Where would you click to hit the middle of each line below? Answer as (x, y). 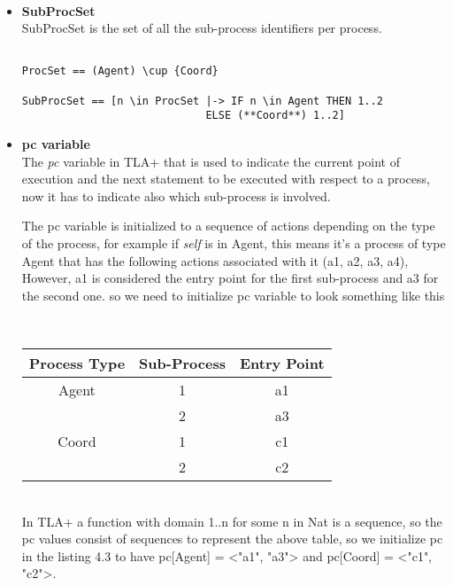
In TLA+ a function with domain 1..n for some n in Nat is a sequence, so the (232, 521)
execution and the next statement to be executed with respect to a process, (226, 179)
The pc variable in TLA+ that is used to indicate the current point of (211, 161)
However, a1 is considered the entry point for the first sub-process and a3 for (230, 278)
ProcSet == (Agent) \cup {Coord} (120, 71)
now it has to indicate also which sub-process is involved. (176, 195)
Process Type (77, 363)
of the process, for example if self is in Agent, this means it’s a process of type (234, 243)
